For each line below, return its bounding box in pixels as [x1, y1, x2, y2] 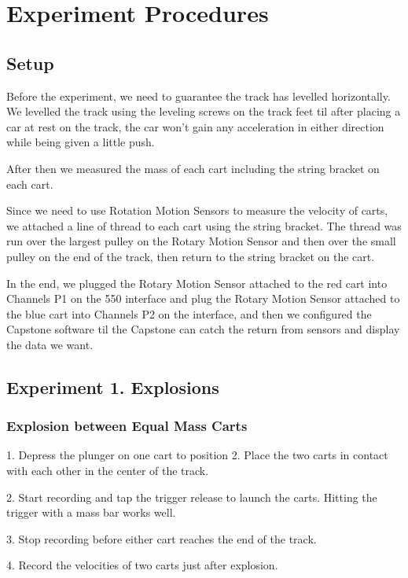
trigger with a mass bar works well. [6, 504, 176, 521]
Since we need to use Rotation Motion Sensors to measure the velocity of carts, [6, 202, 388, 219]
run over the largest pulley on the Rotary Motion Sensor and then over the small [6, 233, 396, 249]
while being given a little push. [6, 134, 155, 150]
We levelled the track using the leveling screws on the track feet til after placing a [6, 103, 401, 120]
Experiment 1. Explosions [6, 374, 219, 399]
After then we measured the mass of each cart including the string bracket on [6, 160, 380, 176]
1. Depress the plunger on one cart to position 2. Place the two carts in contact [6, 447, 388, 463]
